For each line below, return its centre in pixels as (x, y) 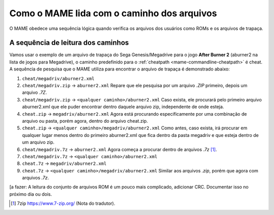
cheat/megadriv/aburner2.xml (58, 78)
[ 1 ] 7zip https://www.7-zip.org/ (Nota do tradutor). (63, 203)
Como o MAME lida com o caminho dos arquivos (113, 13)
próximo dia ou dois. (31, 194)
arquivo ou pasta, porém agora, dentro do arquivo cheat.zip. (85, 121)
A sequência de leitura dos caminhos (69, 43)
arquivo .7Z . (35, 93)
